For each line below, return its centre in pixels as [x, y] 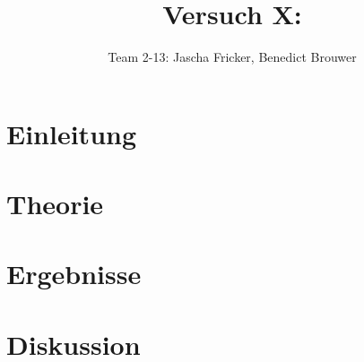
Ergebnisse [74, 274]
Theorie [55, 204]
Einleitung [72, 133]
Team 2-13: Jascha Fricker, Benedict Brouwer [232, 57]
